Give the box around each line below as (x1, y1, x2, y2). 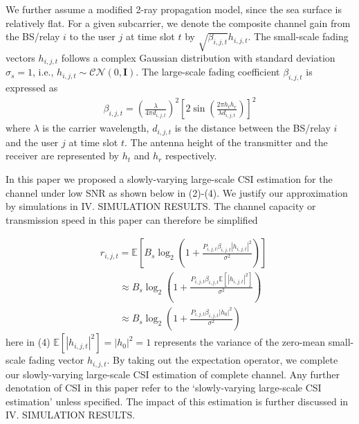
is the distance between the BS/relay (174, 121, 331, 135)
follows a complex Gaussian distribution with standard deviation (61, 50, 335, 64)
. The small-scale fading (248, 29, 349, 44)
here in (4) (6, 335, 50, 349)
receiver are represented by (6, 148, 119, 163)
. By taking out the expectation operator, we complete (107, 353, 338, 367)
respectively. (165, 148, 217, 163)
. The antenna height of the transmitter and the (125, 134, 328, 149)
